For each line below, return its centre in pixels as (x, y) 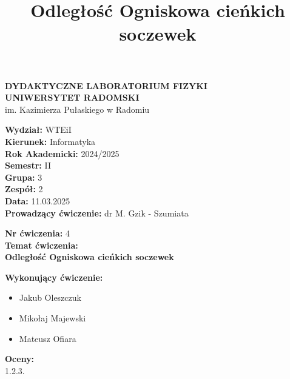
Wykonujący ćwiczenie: (54, 277)
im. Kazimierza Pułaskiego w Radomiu (77, 109)
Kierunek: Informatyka (50, 141)
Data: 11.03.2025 (38, 200)
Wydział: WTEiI (38, 129)
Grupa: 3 (24, 177)
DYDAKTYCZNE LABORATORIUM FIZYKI (106, 85)
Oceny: (20, 359)
